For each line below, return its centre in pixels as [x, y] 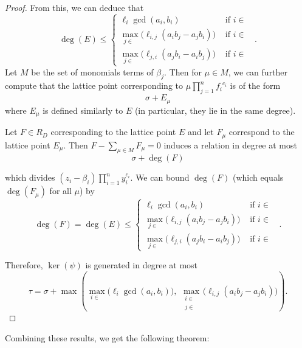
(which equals [258, 177]
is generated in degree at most [142, 265]
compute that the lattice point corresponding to [94, 85]
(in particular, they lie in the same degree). [215, 110]
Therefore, [24, 265]
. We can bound [160, 177]
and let [201, 132]
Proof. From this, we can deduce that [74, 7]
